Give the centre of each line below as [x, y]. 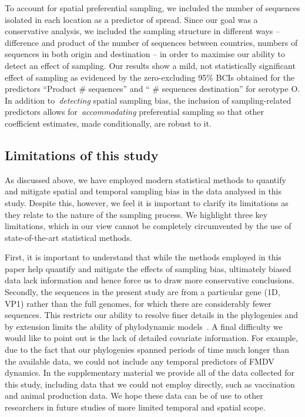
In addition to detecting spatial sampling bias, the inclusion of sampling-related [148, 100]
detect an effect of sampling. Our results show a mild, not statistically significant [150, 65]
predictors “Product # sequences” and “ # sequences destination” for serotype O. [152, 89]
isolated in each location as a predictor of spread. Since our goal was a [131, 19]
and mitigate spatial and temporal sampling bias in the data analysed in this [143, 191]
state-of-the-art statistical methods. [68, 237]
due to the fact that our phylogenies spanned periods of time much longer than [147, 350]
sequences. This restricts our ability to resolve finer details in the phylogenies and [151, 315]
